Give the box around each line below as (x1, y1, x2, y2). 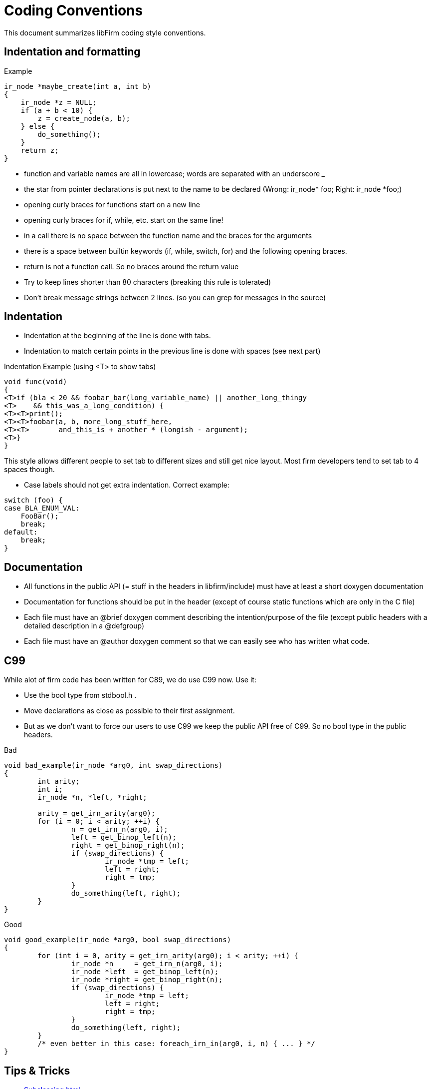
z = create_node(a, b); (37, 114, 130, 122)
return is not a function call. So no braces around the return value (24, 262, 239, 271)
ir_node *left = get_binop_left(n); (71, 968, 218, 976)
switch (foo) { (4, 496, 63, 505)
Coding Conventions (4, 2, 143, 19)
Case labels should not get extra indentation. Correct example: (24, 481, 229, 490)
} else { (20, 122, 55, 130)
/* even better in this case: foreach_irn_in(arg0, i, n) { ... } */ (37, 1040, 315, 1048)
